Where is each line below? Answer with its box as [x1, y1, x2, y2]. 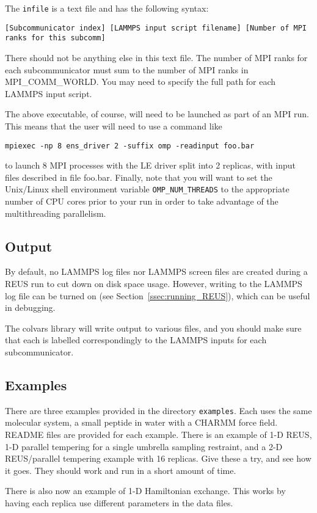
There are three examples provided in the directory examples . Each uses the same [5, 404, 312, 417]
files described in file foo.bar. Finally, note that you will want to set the [5, 170, 272, 183]
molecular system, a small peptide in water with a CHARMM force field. [5, 416, 278, 429]
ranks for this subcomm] [5, 34, 106, 43]
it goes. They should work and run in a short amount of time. [5, 464, 236, 476]
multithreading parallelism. [5, 206, 106, 219]
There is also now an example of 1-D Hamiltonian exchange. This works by [5, 484, 286, 497]
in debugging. [5, 301, 56, 314]
